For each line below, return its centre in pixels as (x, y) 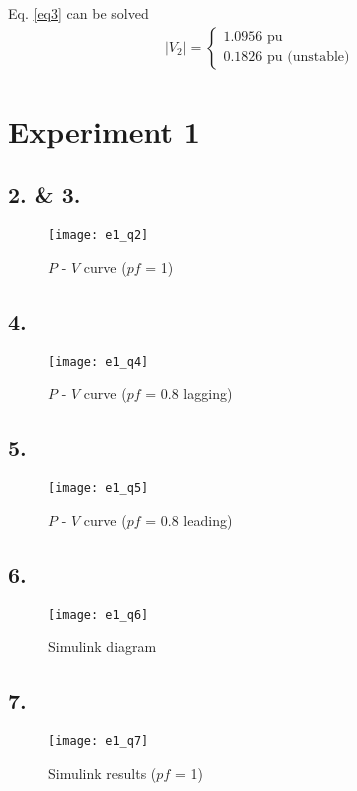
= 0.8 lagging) (189, 393)
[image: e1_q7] (98, 741)
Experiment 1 (104, 130)
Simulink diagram (102, 646)
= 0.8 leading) (189, 519)
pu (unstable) (308, 57)
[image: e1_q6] (98, 614)
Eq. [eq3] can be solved (78, 13)
